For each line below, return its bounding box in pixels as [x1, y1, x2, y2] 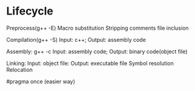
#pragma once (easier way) [6, 78, 76, 85]
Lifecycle [6, 4, 53, 18]
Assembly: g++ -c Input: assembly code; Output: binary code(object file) [6, 47, 188, 55]
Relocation [6, 66, 33, 73]
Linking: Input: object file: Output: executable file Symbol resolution [6, 59, 174, 67]
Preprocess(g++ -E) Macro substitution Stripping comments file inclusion [6, 24, 189, 32]
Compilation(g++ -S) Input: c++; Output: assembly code [6, 36, 147, 43]
